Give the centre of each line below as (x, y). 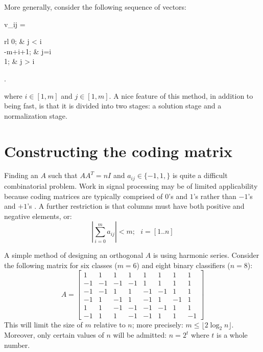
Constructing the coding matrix (118, 151)
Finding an (21, 175)
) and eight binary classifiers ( (183, 265)
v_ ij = (15, 24)
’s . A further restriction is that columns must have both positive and (136, 206)
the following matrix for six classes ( (61, 265)
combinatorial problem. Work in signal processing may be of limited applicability (131, 185)
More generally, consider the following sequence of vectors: (95, 7)
